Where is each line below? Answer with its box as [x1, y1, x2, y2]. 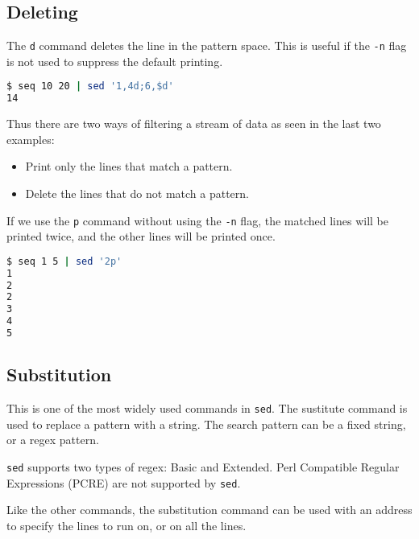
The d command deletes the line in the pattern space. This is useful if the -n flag [6, 37, 407, 54]
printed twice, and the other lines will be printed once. [6, 228, 276, 245]
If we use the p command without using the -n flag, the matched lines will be [6, 212, 388, 228]
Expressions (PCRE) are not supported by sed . [6, 474, 241, 491]
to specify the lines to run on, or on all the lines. [6, 516, 247, 533]
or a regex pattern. [6, 431, 99, 448]
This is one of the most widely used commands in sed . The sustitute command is [6, 400, 408, 417]
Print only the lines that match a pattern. [25, 158, 233, 175]
